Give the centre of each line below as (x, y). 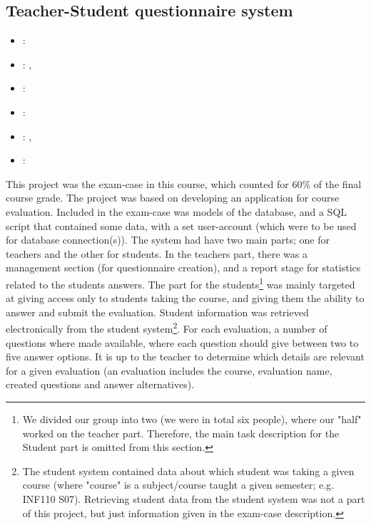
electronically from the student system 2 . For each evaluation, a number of (167, 328)
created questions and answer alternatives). (100, 384)
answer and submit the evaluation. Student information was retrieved (157, 312)
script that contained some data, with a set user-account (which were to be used (181, 225)
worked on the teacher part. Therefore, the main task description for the (181, 433)
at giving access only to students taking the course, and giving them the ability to (185, 298)
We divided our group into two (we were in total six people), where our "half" (192, 419)
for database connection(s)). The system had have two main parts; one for (168, 240)
